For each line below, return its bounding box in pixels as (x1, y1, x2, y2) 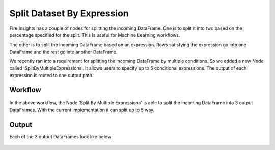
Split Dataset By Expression (9, 8, 129, 19)
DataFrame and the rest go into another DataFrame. (9, 49, 118, 55)
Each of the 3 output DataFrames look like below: (9, 133, 113, 139)
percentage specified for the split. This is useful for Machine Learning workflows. (9, 32, 180, 38)
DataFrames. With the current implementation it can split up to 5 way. (9, 107, 155, 113)
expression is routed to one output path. (9, 72, 94, 78)
